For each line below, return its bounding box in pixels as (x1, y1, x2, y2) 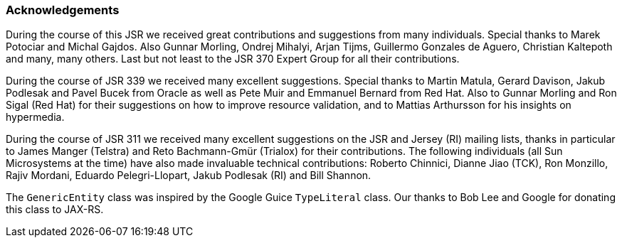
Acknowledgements (6, 3, 120, 17)
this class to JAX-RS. (6, 203, 104, 216)
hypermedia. (6, 111, 65, 124)
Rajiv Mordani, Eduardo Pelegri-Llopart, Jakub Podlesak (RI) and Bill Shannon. (6, 169, 371, 182)
